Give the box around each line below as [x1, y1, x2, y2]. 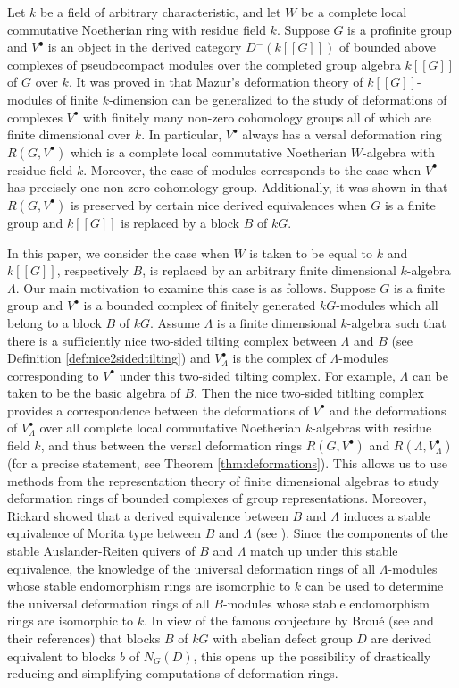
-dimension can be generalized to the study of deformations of [108, 89, 447, 108]
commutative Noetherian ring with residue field [7, 20, 266, 38]
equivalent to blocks [7, 646, 116, 665]
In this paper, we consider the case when [7, 243, 229, 262]
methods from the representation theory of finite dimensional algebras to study [7, 471, 439, 490]
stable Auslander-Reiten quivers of [7, 541, 196, 560]
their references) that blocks [7, 629, 161, 647]
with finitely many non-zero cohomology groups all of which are [83, 107, 431, 126]
